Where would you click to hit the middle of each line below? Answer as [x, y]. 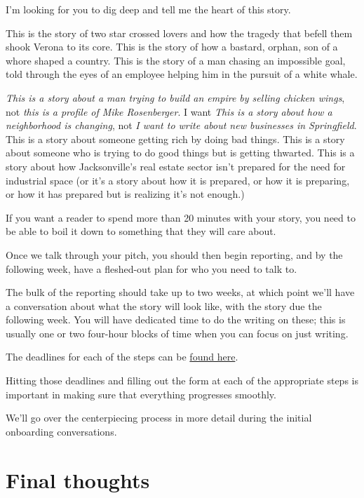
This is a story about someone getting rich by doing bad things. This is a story [175, 139]
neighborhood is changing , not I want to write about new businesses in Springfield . [181, 125]
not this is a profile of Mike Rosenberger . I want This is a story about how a [169, 111]
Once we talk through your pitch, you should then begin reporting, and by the [174, 254]
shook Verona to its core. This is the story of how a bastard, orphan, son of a [172, 47]
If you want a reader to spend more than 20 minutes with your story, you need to [181, 217]
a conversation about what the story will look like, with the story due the [164, 305]
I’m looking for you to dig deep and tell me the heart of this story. [148, 9]
